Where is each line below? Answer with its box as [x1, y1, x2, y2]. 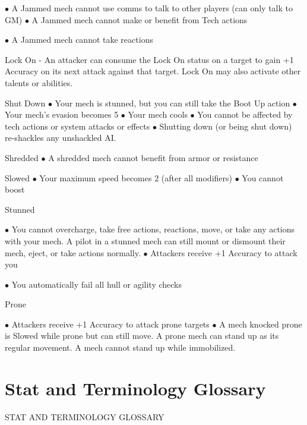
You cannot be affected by [197, 108, 293, 121]
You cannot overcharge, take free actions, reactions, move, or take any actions [11, 223, 295, 235]
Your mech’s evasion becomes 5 [5, 108, 119, 121]
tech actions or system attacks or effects [5, 119, 150, 132]
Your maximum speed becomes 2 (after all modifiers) [39, 171, 232, 184]
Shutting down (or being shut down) [159, 119, 292, 132]
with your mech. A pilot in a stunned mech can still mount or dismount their [5, 234, 286, 247]
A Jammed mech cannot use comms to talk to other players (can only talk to [11, 2, 293, 14]
